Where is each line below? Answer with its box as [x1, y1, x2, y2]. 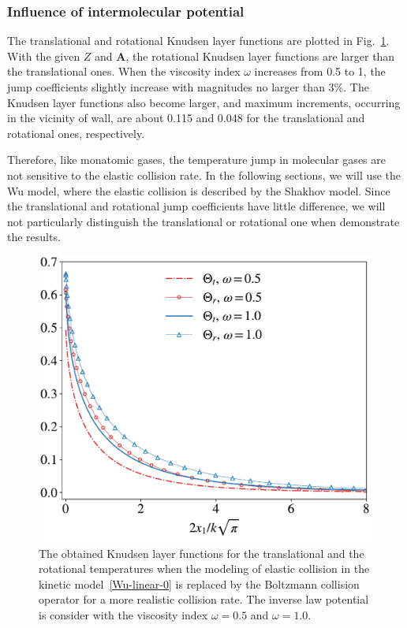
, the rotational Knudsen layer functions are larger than [125, 47, 395, 64]
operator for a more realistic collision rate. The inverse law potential [39, 591, 369, 608]
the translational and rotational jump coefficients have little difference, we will [7, 198, 386, 214]
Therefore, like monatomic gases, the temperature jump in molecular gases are [7, 151, 386, 168]
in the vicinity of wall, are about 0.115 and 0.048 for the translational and [7, 110, 365, 126]
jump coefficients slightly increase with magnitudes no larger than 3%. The [7, 79, 369, 95]
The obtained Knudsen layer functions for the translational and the [39, 544, 364, 561]
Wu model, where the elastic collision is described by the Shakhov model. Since [7, 182, 390, 199]
